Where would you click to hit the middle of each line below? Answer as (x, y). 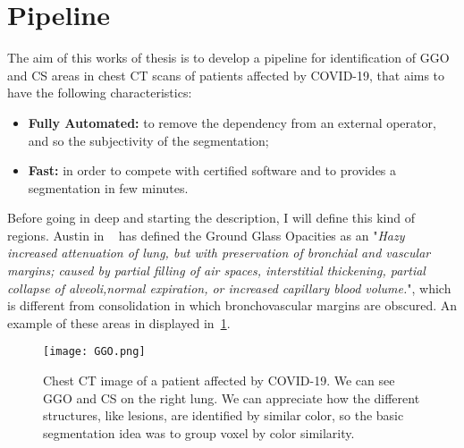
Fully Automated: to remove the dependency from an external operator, (232, 122)
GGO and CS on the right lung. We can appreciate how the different (232, 397)
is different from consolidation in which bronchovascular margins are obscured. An (232, 305)
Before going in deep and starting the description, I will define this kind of (211, 218)
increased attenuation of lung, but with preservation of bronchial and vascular (219, 253)
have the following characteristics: (100, 93)
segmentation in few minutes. (108, 187)
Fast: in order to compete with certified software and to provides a (212, 170)
